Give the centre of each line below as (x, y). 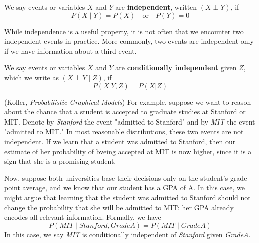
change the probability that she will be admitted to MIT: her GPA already (119, 207)
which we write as (31, 77)
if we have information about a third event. (70, 50)
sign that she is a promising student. (60, 161)
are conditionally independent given (176, 68)
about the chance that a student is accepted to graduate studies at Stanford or (125, 112)
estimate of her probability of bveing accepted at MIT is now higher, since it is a (128, 151)
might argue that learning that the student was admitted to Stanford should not (127, 197)
